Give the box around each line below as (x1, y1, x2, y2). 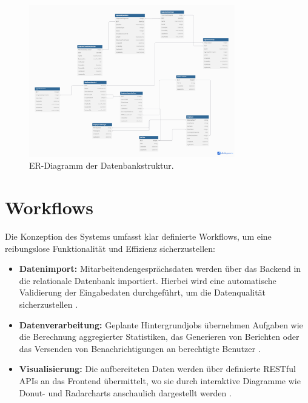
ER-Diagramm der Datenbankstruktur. (29, 159, 174, 172)
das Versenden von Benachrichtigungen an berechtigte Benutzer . (19, 342, 261, 354)
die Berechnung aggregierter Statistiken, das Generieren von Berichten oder (19, 330, 300, 343)
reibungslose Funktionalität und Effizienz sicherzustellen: (5, 242, 215, 254)
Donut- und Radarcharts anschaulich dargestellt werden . (19, 386, 232, 399)
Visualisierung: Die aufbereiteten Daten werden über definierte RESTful (19, 362, 296, 375)
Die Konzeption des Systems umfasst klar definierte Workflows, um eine (5, 230, 272, 243)
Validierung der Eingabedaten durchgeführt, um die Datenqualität (19, 286, 266, 299)
